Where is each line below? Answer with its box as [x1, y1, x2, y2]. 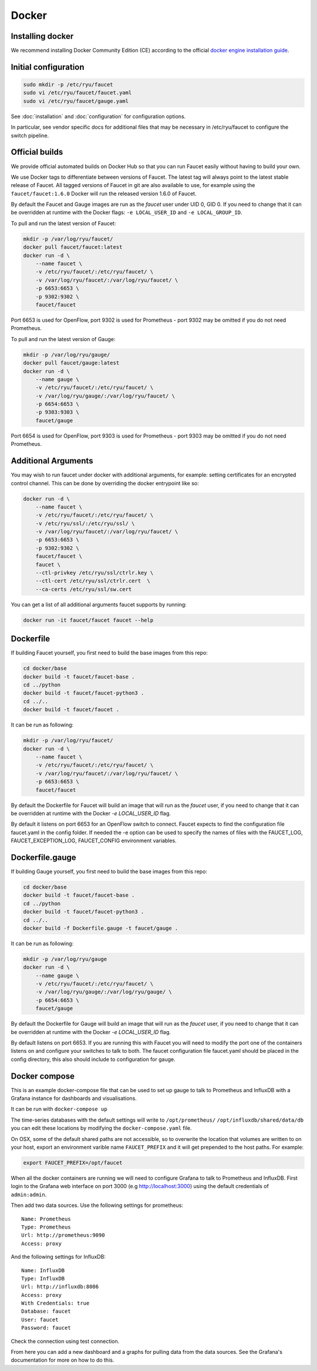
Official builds [11, 147, 63, 157]
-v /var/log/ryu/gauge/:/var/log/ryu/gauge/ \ [35, 989, 173, 995]
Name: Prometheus [21, 1215, 71, 1222]
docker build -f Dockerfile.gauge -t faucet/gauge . [23, 925, 178, 932]
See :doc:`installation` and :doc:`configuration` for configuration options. [11, 112, 186, 120]
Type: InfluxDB [21, 1275, 65, 1282]
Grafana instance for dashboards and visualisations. [11, 1095, 137, 1102]
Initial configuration [11, 62, 85, 72]
